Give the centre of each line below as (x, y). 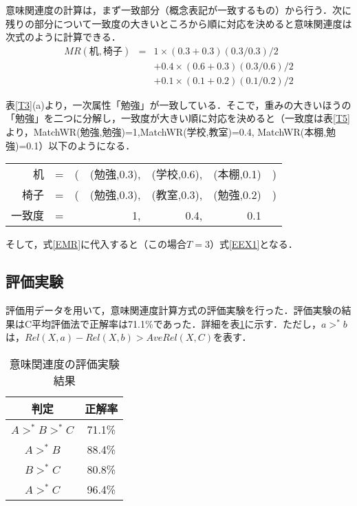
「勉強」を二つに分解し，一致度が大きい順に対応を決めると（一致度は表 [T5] (178, 118)
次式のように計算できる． (63, 37)
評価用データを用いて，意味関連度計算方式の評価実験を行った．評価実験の (174, 310)
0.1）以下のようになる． (81, 145)
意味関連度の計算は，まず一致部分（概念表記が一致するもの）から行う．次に (178, 10)
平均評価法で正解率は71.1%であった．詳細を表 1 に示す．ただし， (176, 323)
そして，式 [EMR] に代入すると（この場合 (96, 244)
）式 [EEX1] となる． (253, 244)
